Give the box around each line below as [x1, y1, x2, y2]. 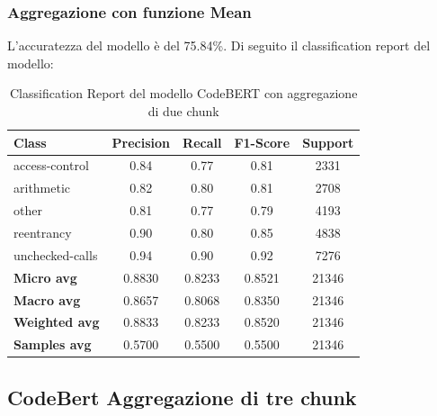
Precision [111, 132, 171, 151]
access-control [13, 156, 89, 175]
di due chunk [147, 102, 219, 120]
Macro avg [13, 290, 81, 309]
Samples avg [13, 335, 92, 354]
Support [302, 132, 354, 151]
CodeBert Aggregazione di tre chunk [7, 383, 357, 411]
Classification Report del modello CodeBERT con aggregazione [9, 84, 358, 103]
